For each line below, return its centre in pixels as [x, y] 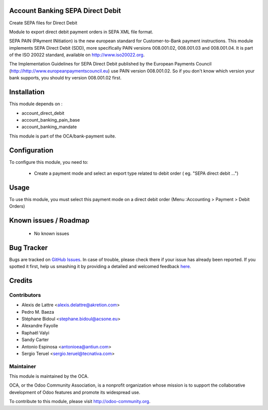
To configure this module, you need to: [49, 162]
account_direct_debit [43, 113]
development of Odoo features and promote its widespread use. [75, 392]
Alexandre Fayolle [40, 326]
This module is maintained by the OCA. [49, 376]
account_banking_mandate [49, 127]
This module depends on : [36, 104]
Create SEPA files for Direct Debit [43, 23]
